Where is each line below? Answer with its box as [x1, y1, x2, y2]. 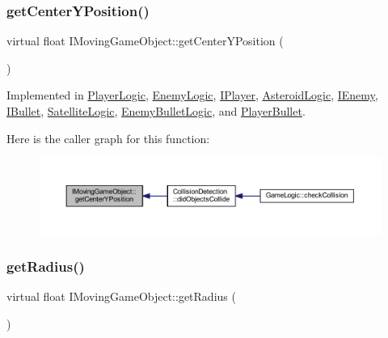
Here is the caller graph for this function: [6, 129, 210, 146]
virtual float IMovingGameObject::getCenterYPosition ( [6, 32, 284, 49]
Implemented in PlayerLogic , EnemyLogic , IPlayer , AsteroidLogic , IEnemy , [6, 87, 378, 104]
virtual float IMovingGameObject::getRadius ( [6, 288, 236, 305]
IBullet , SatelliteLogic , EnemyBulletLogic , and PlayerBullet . [6, 103, 306, 119]
